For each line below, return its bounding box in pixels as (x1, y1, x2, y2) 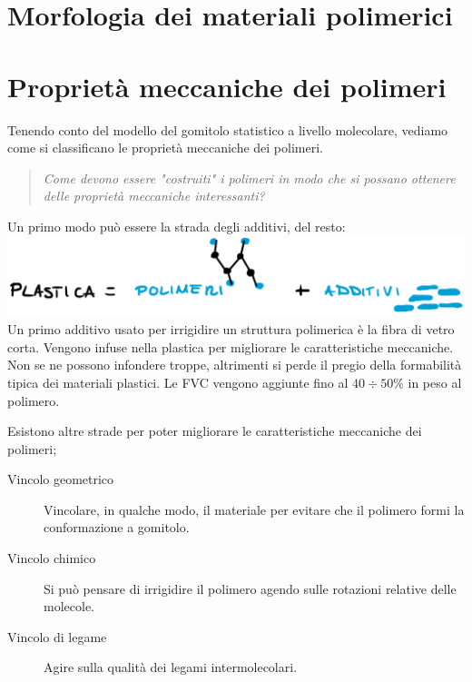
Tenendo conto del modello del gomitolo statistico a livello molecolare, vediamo (7, 120, 448, 139)
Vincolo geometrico (7, 469, 114, 489)
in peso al (408, 372, 462, 391)
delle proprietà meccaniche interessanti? (43, 186, 265, 205)
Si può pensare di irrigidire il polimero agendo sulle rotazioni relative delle (44, 578, 457, 598)
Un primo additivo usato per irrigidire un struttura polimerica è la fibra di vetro (7, 320, 455, 339)
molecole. (44, 597, 94, 616)
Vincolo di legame (7, 627, 107, 646)
